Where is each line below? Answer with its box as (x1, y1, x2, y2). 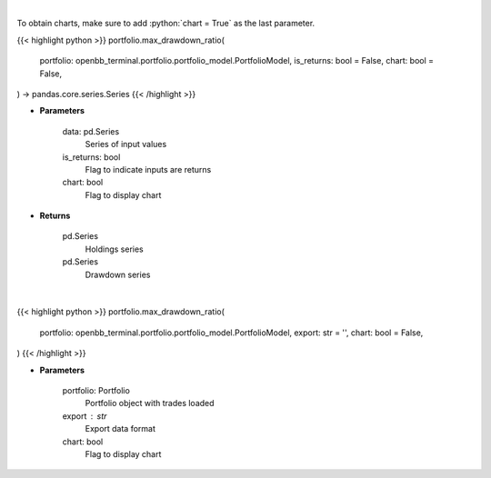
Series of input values (85, 139, 167, 150)
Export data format (85, 423, 156, 434)
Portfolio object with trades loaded (85, 398, 215, 409)
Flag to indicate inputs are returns (85, 164, 212, 174)
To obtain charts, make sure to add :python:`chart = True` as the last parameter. (16, 18, 316, 29)
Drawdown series (85, 269, 151, 280)
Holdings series (85, 244, 145, 254)
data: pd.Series (62, 125, 120, 136)
